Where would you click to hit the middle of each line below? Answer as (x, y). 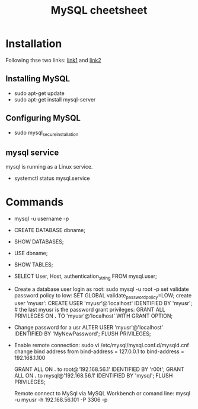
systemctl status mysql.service (52, 178)
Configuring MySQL (43, 118)
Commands (35, 202)
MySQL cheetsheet (99, 10)
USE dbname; (31, 253)
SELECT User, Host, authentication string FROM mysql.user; (86, 277)
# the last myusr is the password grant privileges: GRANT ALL (90, 309)
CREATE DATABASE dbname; (49, 230)
